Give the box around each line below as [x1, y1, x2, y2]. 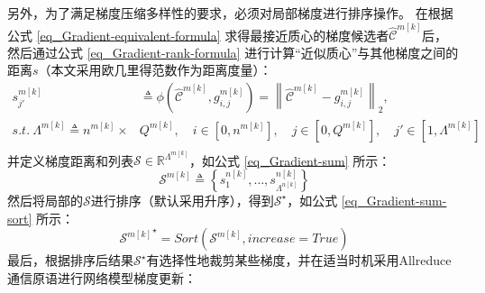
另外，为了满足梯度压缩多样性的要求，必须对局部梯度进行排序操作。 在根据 [7, 4, 453, 22]
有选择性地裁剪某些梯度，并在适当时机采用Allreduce [146, 251, 452, 270]
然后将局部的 [7, 190, 83, 209]
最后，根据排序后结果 [7, 251, 133, 270]
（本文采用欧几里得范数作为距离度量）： [38, 60, 272, 79]
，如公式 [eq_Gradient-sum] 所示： [189, 151, 391, 169]
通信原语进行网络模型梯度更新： [7, 268, 197, 287]
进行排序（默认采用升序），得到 [90, 190, 274, 209]
